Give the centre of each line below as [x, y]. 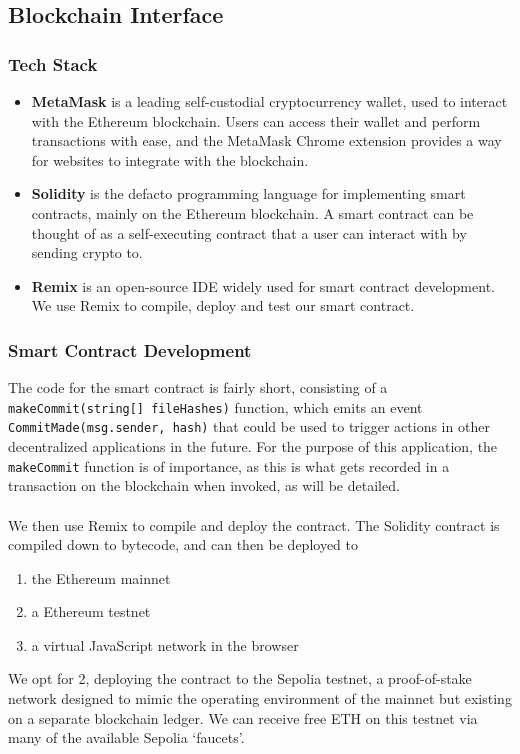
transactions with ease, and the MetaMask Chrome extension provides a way [266, 140]
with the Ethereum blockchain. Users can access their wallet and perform [256, 120]
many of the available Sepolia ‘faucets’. [126, 737]
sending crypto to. [87, 252]
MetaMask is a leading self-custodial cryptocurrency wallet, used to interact [269, 101]
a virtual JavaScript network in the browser [165, 644]
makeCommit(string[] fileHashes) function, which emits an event [215, 406]
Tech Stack [53, 63]
